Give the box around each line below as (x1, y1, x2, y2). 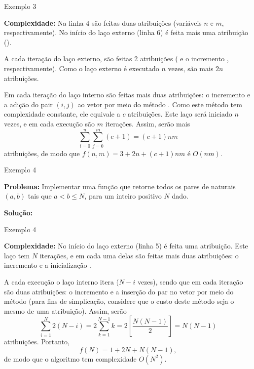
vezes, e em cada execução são (4, 118, 95, 128)
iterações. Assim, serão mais (105, 118, 190, 128)
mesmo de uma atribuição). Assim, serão (4, 305, 127, 316)
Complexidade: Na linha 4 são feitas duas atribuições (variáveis (4, 17, 202, 28)
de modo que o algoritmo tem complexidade (4, 353, 137, 364)
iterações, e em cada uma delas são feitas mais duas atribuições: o (39, 250, 239, 260)
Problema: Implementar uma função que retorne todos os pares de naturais (4, 181, 236, 191)
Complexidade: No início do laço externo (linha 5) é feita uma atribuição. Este (4, 241, 248, 251)
